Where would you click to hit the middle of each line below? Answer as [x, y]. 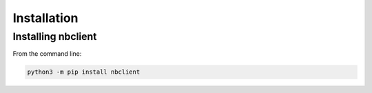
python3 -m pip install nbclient [84, 72]
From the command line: [47, 54]
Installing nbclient [55, 37]
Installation [45, 18]
